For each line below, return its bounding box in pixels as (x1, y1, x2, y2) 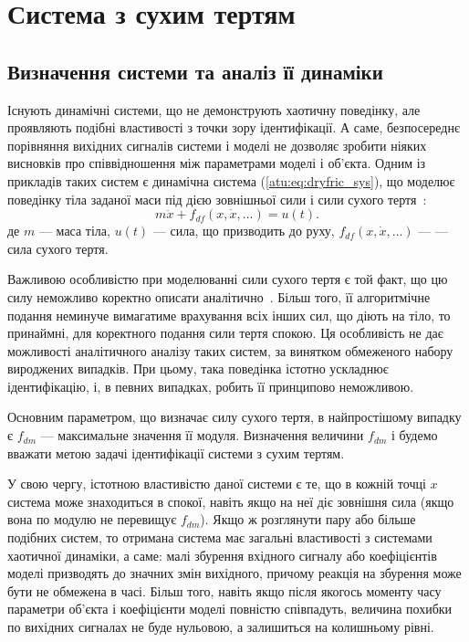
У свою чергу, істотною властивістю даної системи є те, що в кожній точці (7, 474, 426, 493)
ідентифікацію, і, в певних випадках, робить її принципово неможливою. (7, 376, 414, 395)
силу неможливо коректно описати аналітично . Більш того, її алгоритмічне (7, 287, 431, 306)
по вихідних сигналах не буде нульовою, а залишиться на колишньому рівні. (7, 617, 434, 637)
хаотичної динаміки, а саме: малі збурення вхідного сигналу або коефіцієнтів (7, 545, 437, 564)
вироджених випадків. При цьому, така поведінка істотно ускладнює (7, 359, 389, 378)
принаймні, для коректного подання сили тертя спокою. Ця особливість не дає (7, 323, 443, 342)
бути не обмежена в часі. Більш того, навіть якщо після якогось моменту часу (7, 581, 442, 600)
